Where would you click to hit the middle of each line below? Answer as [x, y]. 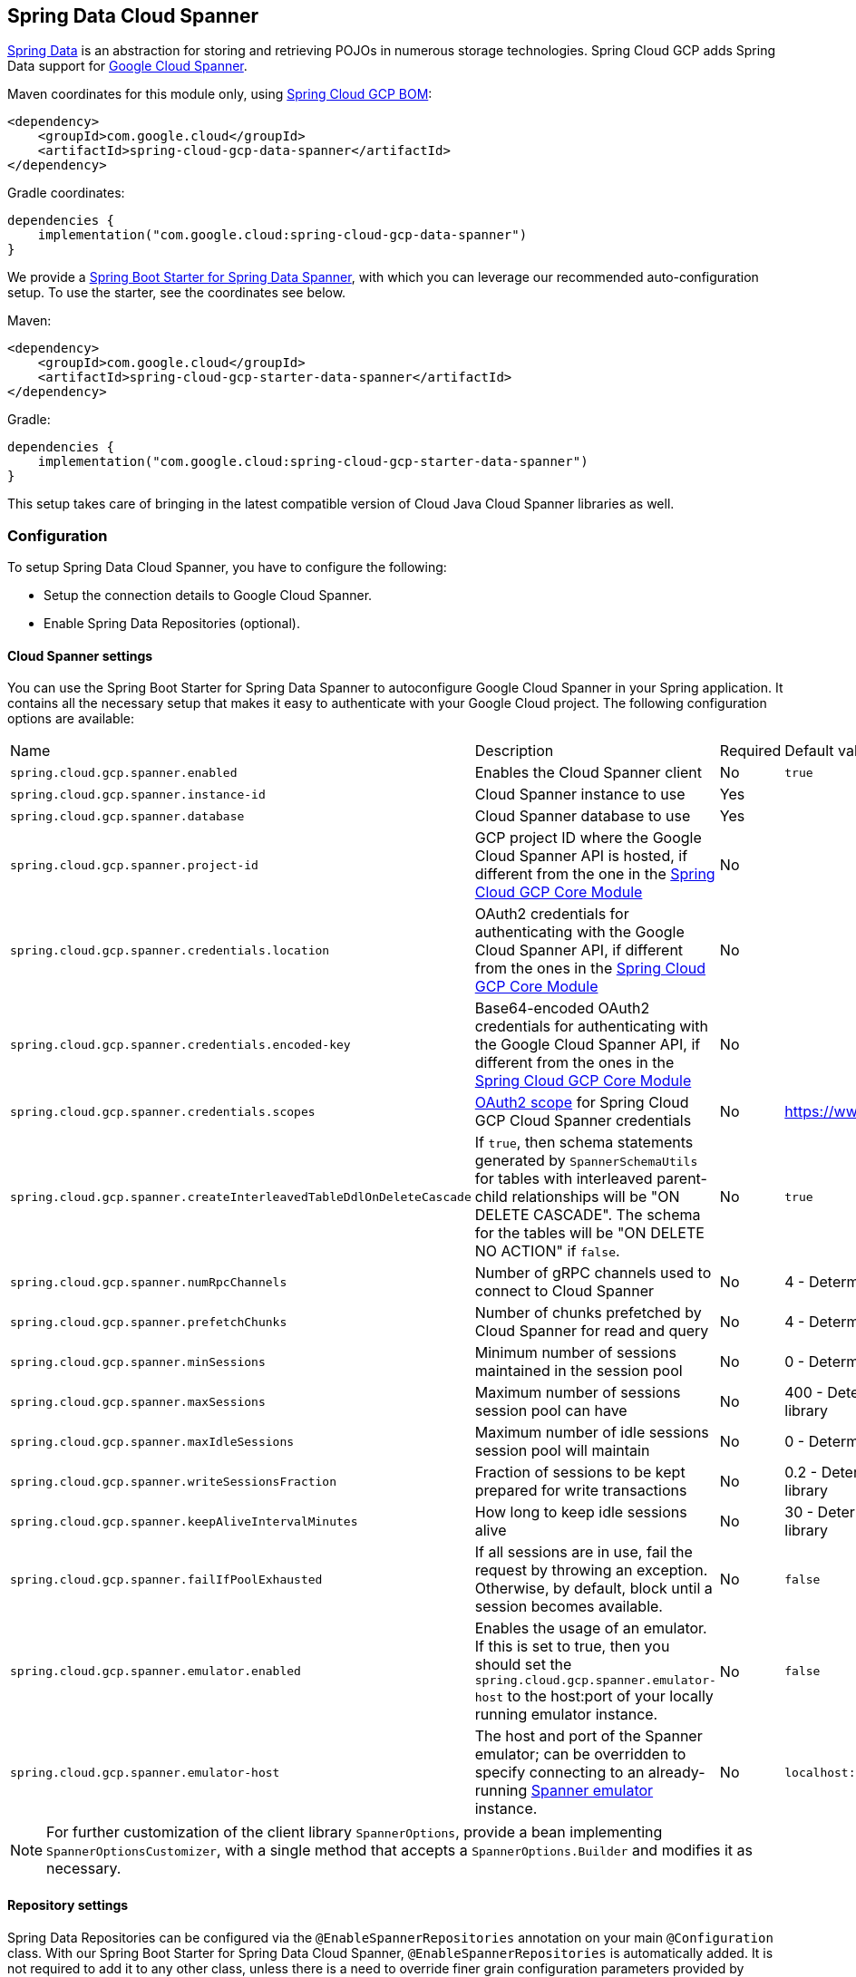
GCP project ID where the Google [588, 838]
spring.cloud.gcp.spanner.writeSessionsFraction [174, 1481]
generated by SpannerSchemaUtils [586, 1161]
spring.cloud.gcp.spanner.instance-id [138, 794]
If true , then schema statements [584, 1143]
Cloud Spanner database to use [583, 816]
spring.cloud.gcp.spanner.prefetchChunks [149, 1322]
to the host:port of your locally [610, 1696]
